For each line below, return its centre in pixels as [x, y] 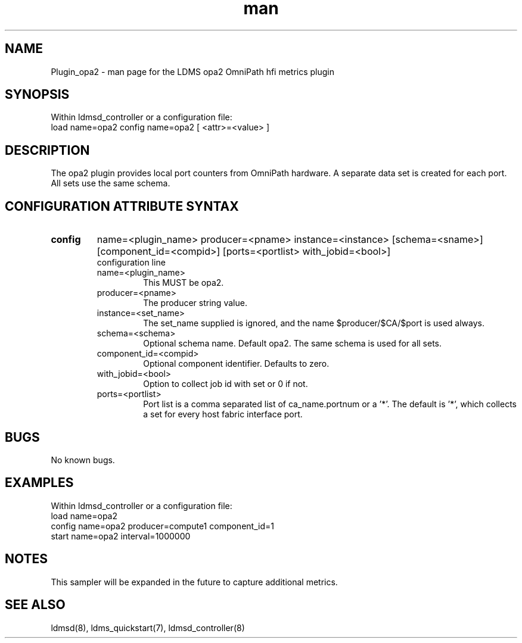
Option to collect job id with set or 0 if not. [226, 384]
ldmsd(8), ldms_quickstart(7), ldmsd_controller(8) [148, 628]
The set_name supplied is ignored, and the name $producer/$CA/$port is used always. [314, 323]
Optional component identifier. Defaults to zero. [236, 364]
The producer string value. [195, 303]
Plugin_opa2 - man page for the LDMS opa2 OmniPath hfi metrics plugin [193, 71]
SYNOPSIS [37, 95]
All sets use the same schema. [111, 183]
